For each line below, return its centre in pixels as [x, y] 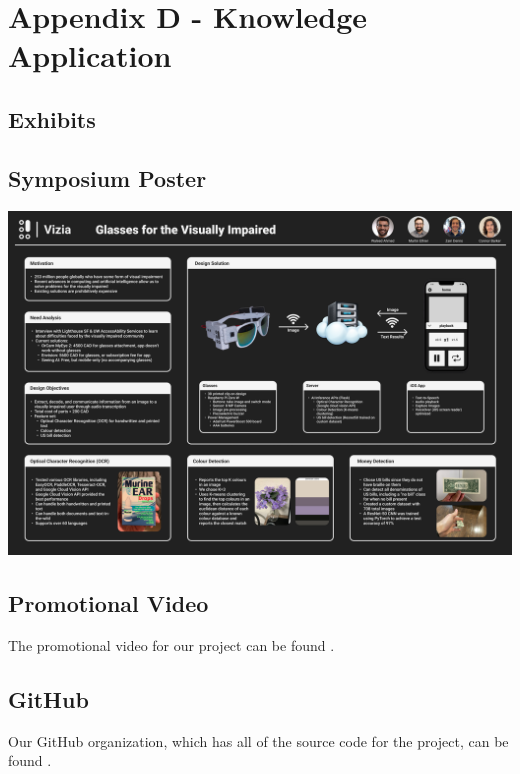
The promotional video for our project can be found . [171, 644]
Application [90, 55]
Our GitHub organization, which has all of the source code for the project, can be [258, 740]
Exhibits [52, 118]
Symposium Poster [107, 177]
